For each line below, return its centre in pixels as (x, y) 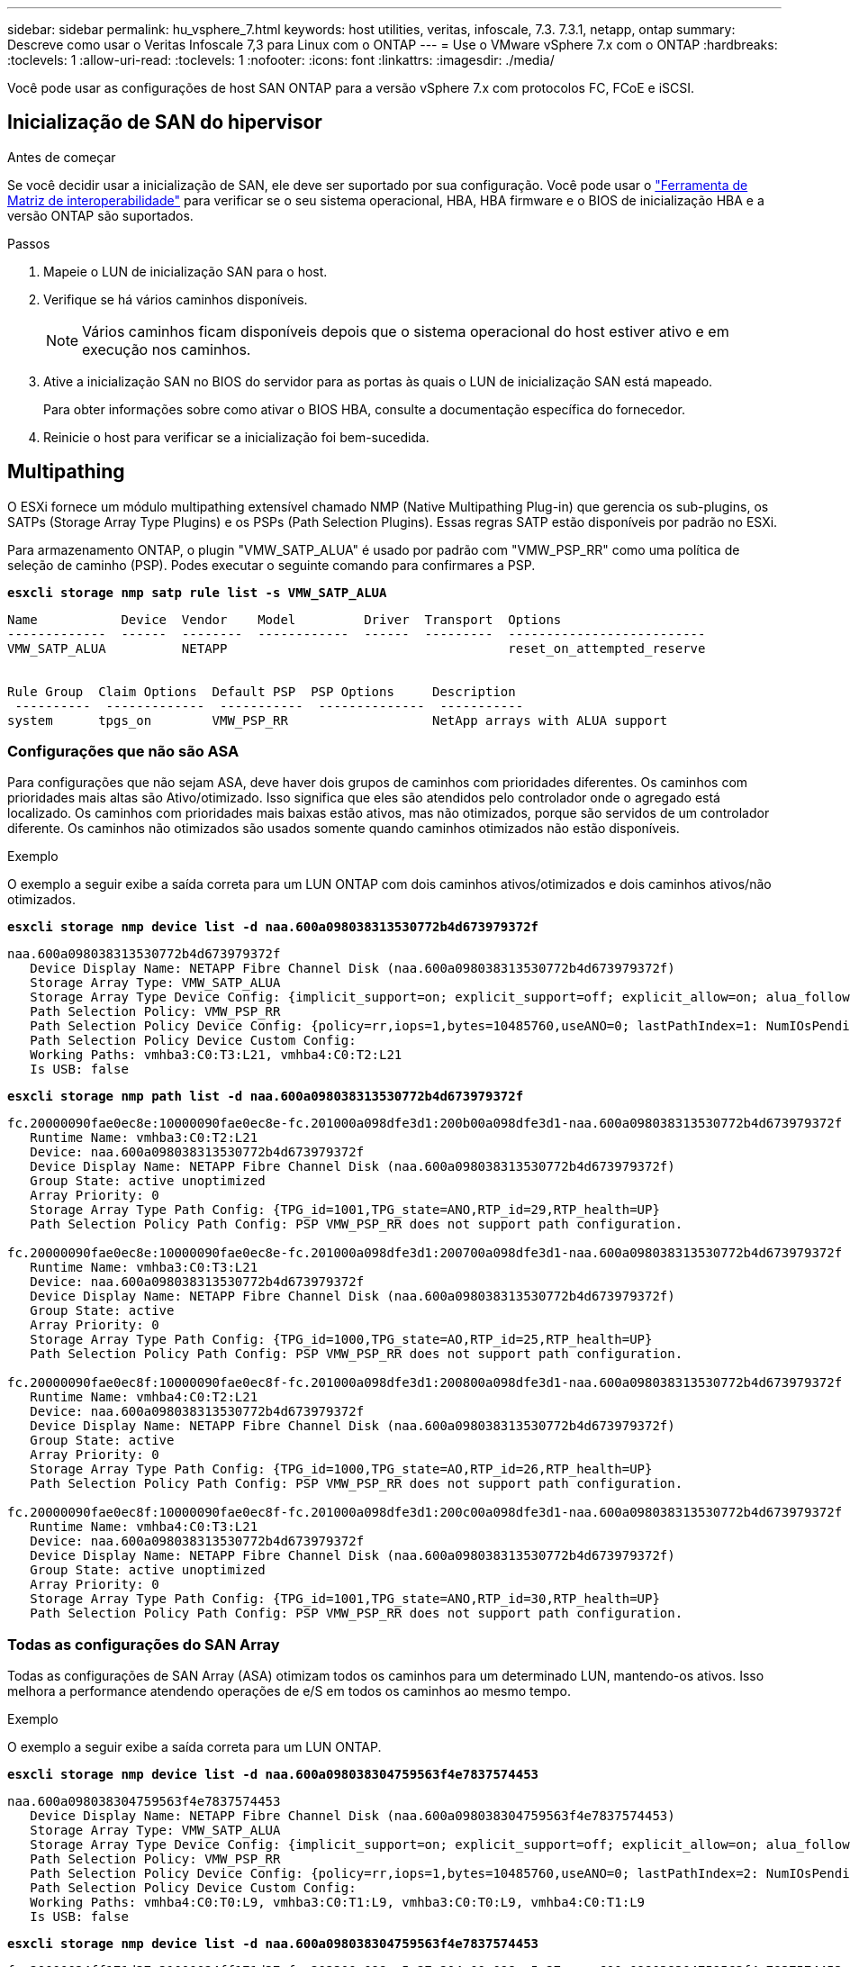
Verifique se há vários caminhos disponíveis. (176, 299)
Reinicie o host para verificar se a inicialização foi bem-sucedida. (236, 437)
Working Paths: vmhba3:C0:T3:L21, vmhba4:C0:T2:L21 (216, 1055)
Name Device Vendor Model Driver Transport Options (285, 619)
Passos (29, 243)
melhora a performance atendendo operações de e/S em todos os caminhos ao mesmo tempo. (289, 1691)
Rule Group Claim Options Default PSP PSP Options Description (262, 691)
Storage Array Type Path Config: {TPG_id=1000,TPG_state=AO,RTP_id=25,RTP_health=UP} (341, 1340)
